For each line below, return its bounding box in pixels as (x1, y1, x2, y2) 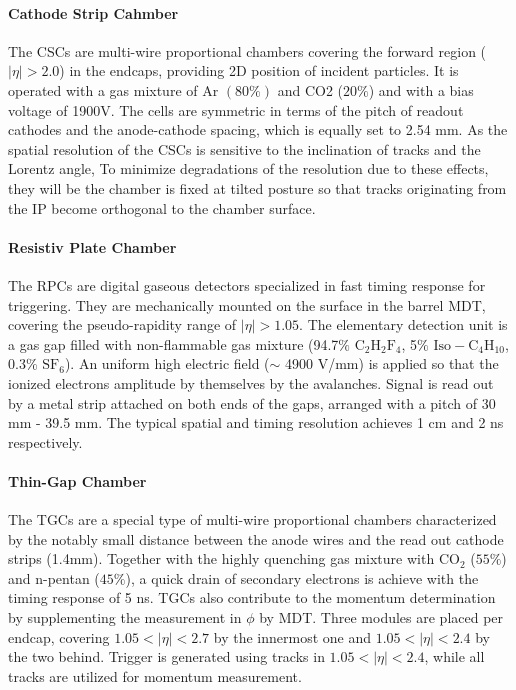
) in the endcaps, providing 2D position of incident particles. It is (59, 60, 459, 81)
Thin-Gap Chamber (8, 470, 147, 491)
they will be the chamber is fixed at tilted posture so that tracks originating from (8, 177, 507, 198)
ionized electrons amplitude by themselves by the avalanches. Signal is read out (8, 372, 494, 393)
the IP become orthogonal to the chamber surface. (8, 197, 316, 218)
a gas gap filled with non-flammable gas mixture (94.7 (8, 333, 339, 354)
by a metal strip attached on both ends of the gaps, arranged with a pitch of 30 (8, 392, 496, 413)
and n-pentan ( (8, 567, 100, 588)
